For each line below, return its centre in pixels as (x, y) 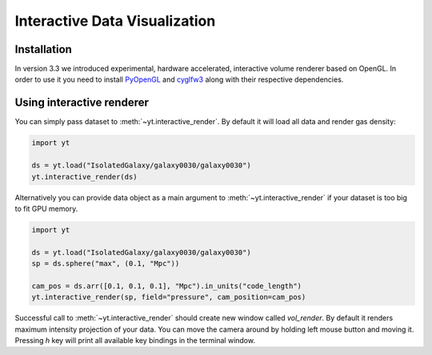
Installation (43, 49)
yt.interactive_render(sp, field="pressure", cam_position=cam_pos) (169, 297)
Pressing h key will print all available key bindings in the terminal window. (135, 340)
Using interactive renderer (82, 103)
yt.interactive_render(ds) (84, 177)
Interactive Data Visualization (115, 21)
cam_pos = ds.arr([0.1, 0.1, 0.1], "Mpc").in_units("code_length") (167, 286)
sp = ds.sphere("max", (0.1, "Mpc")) (106, 264)
